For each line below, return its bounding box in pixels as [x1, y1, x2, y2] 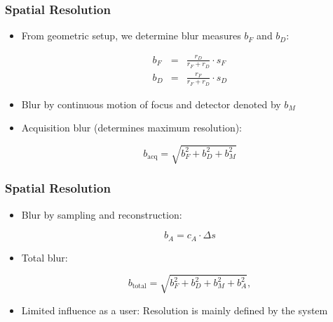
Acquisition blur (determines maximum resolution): [21, 120, 242, 135]
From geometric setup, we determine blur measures [21, 28, 241, 43]
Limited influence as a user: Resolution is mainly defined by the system [21, 302, 328, 317]
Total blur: [21, 250, 68, 264]
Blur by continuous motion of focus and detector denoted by [21, 96, 281, 111]
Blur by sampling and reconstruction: [21, 207, 182, 221]
